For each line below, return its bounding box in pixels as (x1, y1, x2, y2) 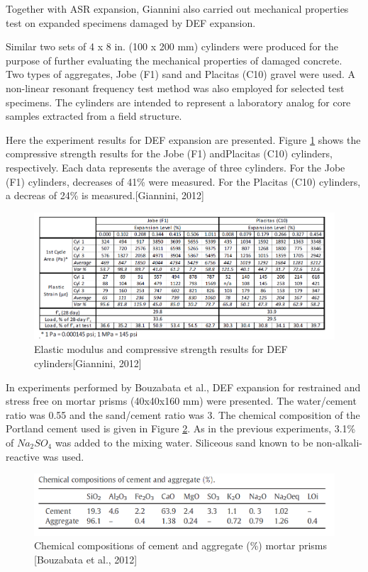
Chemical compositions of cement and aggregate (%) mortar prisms (34, 538, 328, 553)
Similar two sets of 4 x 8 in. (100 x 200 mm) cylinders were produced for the (6, 39, 338, 54)
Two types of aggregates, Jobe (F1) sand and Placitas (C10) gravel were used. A (6, 67, 355, 82)
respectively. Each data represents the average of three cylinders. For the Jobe (6, 159, 345, 174)
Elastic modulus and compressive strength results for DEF (34, 342, 288, 357)
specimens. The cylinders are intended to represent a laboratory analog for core (6, 94, 351, 109)
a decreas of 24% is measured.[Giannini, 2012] (6, 188, 205, 203)
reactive (6, 449, 40, 464)
